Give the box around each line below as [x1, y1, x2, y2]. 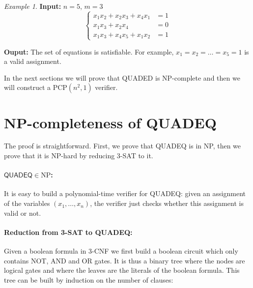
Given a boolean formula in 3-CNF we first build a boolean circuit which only [4, 246, 238, 256]
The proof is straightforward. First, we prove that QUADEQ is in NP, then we [4, 141, 241, 151]
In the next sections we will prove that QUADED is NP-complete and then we [4, 72, 240, 83]
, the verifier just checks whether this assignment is [90, 198, 244, 208]
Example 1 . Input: [4, 1, 61, 11]
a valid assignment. [4, 56, 61, 66]
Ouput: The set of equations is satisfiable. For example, [4, 46, 174, 57]
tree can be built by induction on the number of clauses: [4, 274, 173, 285]
